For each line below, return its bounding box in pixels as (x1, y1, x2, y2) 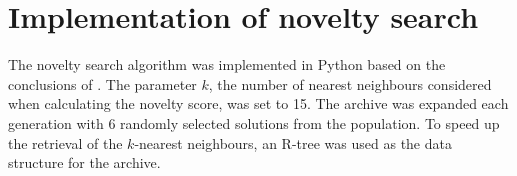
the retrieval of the (8, 132, 123, 153)
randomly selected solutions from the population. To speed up (120, 112, 500, 133)
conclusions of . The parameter (8, 73, 197, 94)
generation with (8, 112, 104, 133)
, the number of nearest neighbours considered (208, 73, 492, 94)
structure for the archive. (8, 152, 161, 173)
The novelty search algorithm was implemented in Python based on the (8, 54, 446, 75)
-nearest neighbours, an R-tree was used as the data (134, 132, 452, 153)
